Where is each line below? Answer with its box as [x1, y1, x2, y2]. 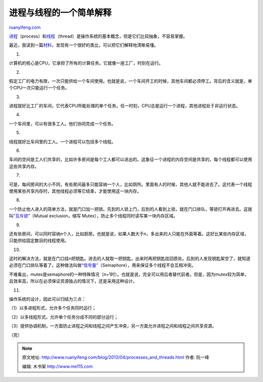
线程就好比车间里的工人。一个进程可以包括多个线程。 [9, 139, 116, 144]
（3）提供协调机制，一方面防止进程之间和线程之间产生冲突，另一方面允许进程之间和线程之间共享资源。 [9, 323, 217, 329]
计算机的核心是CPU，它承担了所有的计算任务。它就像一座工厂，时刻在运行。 [9, 60, 163, 66]
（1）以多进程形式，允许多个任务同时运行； [9, 305, 96, 311]
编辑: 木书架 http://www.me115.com [22, 363, 93, 369]
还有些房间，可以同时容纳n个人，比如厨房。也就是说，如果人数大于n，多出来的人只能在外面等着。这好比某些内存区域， [9, 231, 249, 237]
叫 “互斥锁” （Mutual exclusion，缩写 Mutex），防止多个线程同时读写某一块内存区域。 [9, 213, 178, 219]
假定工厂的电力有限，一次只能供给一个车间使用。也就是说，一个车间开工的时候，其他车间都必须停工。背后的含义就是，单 [9, 78, 252, 84]
